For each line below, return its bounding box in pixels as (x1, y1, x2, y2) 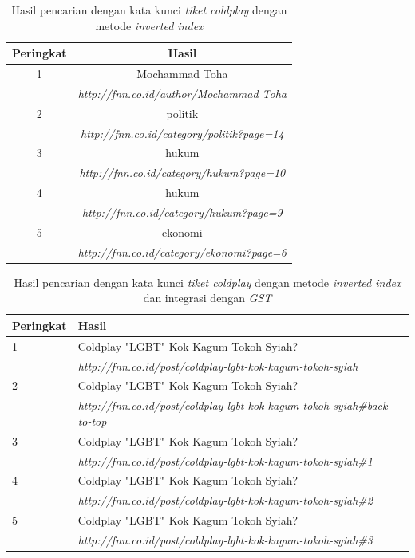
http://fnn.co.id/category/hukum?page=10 (79, 164, 286, 181)
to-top (77, 412, 107, 429)
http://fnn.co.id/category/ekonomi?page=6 (77, 243, 287, 260)
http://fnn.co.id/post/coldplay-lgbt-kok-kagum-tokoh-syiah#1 (77, 452, 373, 469)
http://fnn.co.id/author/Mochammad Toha (77, 84, 287, 101)
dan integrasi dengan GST (143, 289, 272, 306)
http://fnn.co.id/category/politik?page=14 (81, 124, 284, 141)
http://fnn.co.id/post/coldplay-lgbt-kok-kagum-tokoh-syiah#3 (77, 531, 373, 548)
